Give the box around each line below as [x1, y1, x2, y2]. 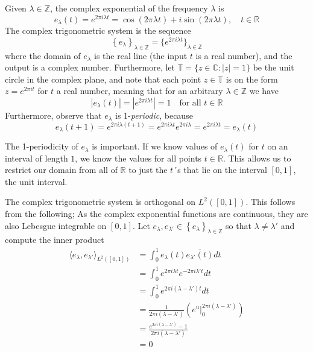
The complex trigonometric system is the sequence [5, 24, 191, 37]
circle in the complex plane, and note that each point [5, 72, 201, 85]
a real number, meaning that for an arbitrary [56, 84, 223, 97]
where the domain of [5, 49, 81, 61]
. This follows [245, 195, 296, 208]
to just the [128, 163, 168, 176]
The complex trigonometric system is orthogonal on [5, 195, 196, 208]
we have [249, 84, 279, 97]
